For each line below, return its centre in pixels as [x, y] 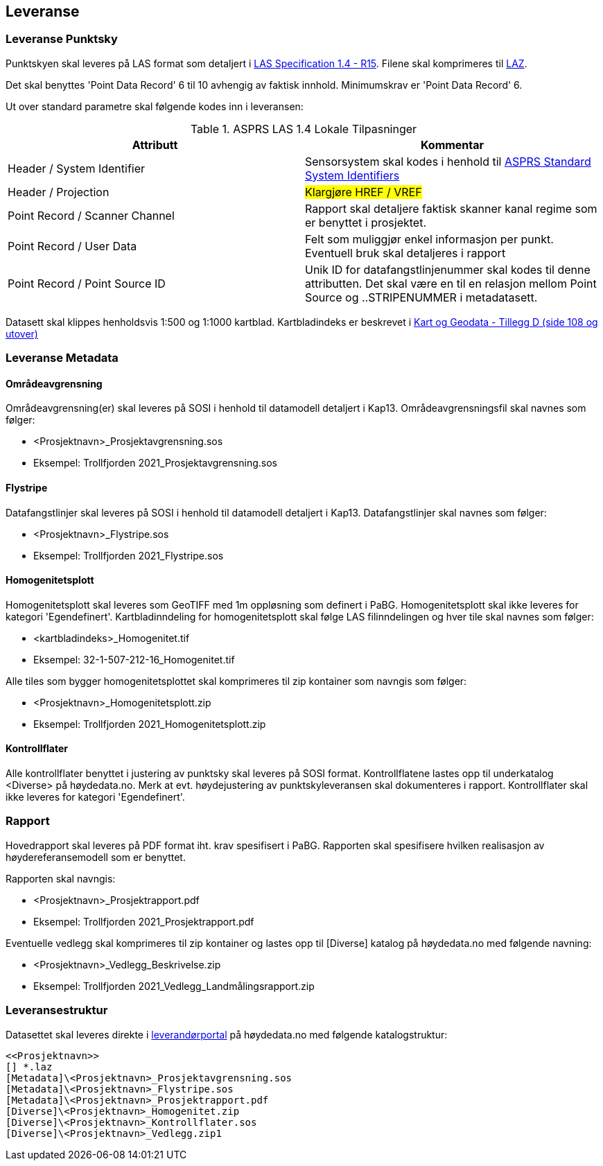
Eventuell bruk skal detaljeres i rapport [405, 253]
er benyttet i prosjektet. [366, 222]
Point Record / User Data [72, 246]
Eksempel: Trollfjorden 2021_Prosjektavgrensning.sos [155, 463]
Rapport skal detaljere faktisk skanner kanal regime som [451, 208]
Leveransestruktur [57, 1010]
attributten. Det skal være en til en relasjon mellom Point [451, 283]
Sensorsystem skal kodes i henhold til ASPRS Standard [448, 161]
